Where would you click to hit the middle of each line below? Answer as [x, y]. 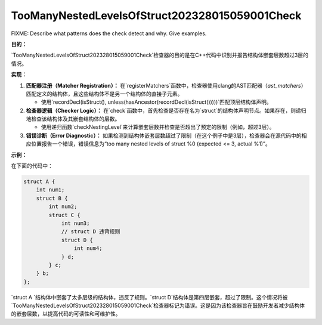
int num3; [75, 223]
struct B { [52, 198]
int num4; [88, 248]
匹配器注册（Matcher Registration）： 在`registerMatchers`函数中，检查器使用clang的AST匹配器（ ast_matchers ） [166, 85]
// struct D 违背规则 [91, 232]
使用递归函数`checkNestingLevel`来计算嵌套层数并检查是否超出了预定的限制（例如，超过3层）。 [158, 127]
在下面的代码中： [32, 166]
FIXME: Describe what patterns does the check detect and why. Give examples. [109, 33]
